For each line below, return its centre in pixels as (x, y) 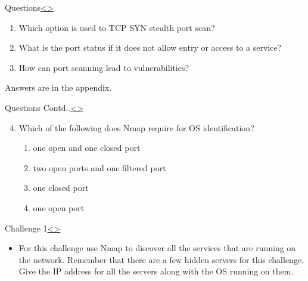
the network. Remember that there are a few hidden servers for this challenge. (161, 259)
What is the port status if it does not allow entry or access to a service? (150, 47)
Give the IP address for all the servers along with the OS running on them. (156, 271)
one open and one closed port (87, 148)
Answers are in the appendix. (58, 87)
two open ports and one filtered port (99, 167)
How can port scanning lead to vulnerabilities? (104, 67)
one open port (59, 207)
